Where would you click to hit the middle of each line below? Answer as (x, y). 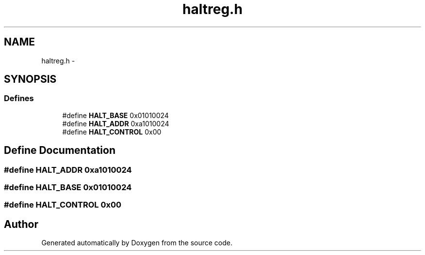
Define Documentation (60, 150)
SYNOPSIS (30, 79)
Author (21, 224)
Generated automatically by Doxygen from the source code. (137, 243)
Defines (19, 98)
